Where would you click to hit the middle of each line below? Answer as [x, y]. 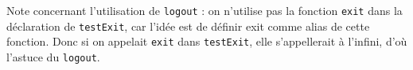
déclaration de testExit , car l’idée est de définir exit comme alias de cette [188, 26]
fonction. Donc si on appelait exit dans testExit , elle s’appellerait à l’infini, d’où [207, 41]
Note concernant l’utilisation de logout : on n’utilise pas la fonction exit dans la [205, 10]
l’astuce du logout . [53, 56]
